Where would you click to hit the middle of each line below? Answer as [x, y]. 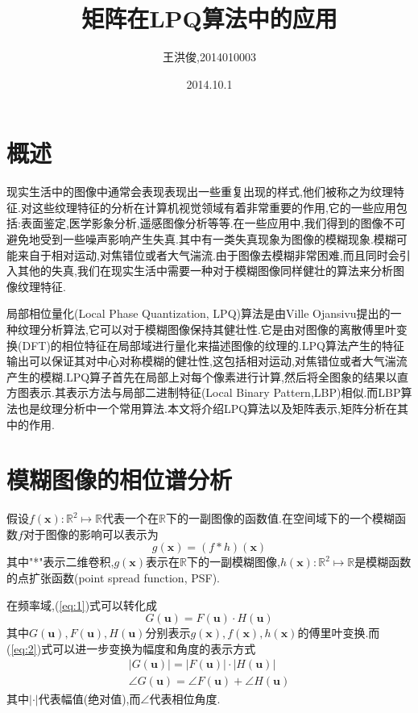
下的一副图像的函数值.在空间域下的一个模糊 [280, 518]
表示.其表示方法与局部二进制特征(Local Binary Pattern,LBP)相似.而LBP [215, 392]
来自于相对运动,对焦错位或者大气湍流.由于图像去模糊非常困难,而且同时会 [208, 254]
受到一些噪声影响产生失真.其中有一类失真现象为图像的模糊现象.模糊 [218, 239]
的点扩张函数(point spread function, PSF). [114, 578]
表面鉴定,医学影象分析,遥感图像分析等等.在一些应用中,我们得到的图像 [202, 223]
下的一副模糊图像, [233, 562]
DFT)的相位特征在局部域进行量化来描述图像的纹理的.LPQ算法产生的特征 [213, 345]
